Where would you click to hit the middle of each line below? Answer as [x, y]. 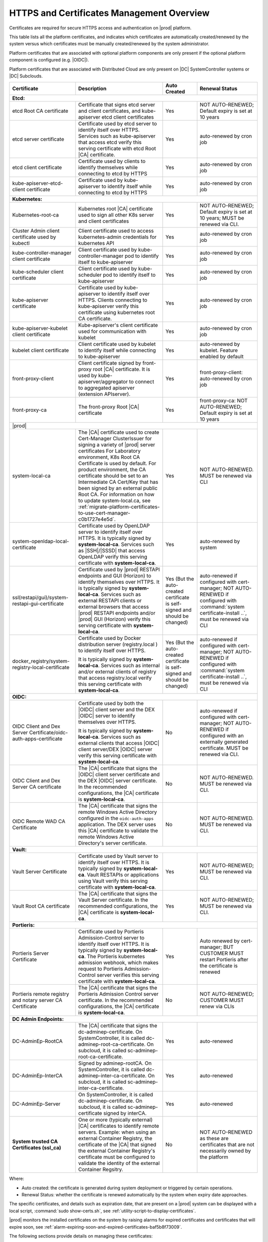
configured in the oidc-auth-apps [116, 818]
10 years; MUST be [222, 218]
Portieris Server [31, 953]
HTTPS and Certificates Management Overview [109, 13]
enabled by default [222, 357]
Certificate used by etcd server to [118, 124]
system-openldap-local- [41, 542]
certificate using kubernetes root [116, 312]
